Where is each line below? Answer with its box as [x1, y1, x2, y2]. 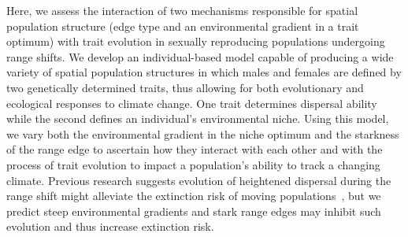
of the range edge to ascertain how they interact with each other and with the [6, 141, 383, 157]
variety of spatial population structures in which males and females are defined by [6, 64, 402, 80]
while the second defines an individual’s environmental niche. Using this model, [6, 110, 389, 127]
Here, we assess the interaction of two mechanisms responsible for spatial [6, 2, 358, 18]
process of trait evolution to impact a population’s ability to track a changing [6, 156, 380, 172]
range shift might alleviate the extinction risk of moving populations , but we [6, 187, 381, 204]
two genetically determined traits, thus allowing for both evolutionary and [6, 79, 364, 95]
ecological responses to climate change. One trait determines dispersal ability [6, 94, 377, 111]
